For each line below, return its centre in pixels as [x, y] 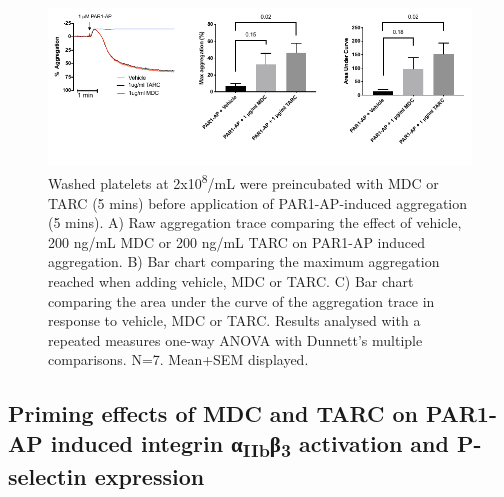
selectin [47, 476]
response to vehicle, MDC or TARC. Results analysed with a [234, 320]
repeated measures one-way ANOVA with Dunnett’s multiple [235, 339]
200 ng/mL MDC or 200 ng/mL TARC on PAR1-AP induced [237, 241]
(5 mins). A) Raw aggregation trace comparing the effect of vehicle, [255, 222]
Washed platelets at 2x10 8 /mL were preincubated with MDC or [243, 181]
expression [149, 476]
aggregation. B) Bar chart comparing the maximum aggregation [244, 261]
